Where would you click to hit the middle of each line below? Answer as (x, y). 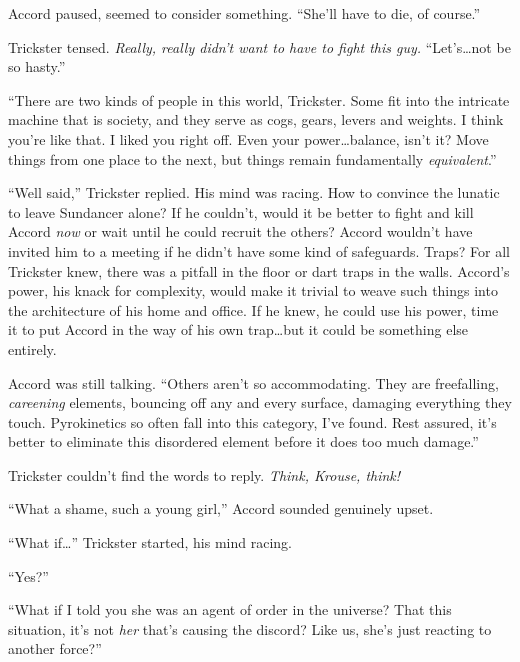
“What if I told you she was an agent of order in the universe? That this (230, 609)
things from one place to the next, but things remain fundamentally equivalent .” (252, 158)
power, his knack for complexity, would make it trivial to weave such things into (253, 290)
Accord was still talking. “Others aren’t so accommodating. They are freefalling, (253, 382)
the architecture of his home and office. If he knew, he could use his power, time (253, 309)
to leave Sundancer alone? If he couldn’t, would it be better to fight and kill (241, 211)
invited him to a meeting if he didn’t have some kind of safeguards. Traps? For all (259, 250)
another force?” (55, 648)
